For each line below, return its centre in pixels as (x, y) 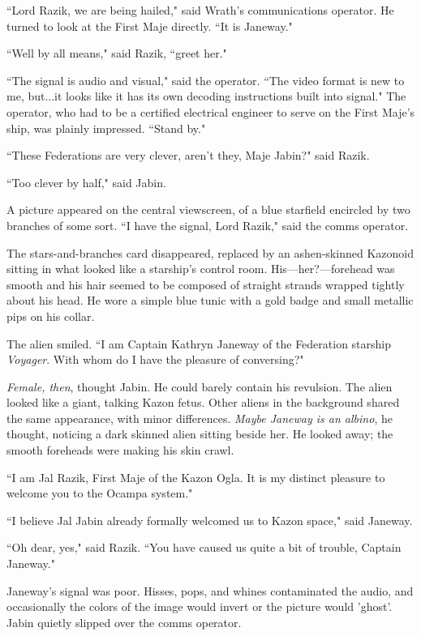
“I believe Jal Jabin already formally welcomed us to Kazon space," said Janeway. (210, 520)
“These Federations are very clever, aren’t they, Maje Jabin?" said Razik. (188, 155)
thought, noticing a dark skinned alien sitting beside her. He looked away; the (200, 434)
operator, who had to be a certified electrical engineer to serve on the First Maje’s (211, 111)
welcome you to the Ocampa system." (100, 493)
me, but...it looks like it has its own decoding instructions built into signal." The (206, 96)
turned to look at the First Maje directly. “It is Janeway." (150, 26)
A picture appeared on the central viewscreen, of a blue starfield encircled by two (208, 209)
